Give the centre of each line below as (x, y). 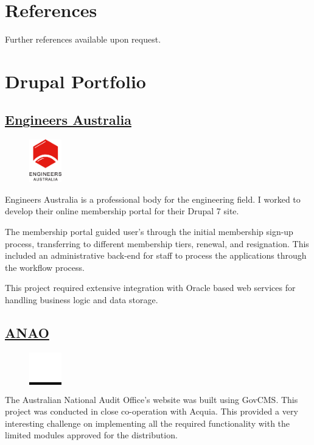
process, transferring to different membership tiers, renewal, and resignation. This (157, 243)
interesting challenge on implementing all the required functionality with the (148, 423)
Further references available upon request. (83, 39)
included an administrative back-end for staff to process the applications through (156, 255)
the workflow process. (45, 267)
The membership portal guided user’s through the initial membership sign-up (149, 232)
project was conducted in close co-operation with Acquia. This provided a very (152, 411)
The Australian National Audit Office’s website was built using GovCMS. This (152, 399)
